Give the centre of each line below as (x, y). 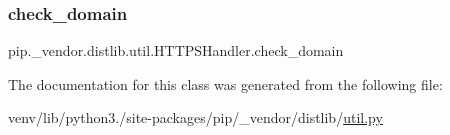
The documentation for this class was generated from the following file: (225, 83)
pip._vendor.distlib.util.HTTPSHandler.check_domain (176, 50)
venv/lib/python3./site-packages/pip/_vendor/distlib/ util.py (195, 117)
